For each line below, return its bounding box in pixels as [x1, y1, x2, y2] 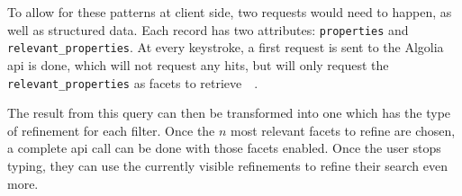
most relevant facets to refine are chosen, [231, 120, 456, 139]
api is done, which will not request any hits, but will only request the [7, 55, 389, 74]
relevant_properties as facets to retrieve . [7, 73, 258, 92]
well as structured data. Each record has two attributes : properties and [7, 20, 409, 39]
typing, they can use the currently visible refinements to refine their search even [7, 156, 448, 174]
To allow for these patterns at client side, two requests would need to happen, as [7, 3, 452, 21]
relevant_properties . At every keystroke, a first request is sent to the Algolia [7, 38, 444, 57]
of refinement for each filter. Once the [7, 120, 215, 139]
